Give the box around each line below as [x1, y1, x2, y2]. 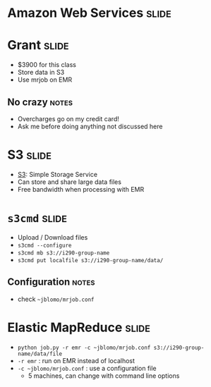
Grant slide [7, 37, 69, 54]
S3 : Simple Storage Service [17, 170, 97, 178]
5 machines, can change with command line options [28, 371, 180, 380]
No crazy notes [7, 96, 73, 108]
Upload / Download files [17, 233, 88, 241]
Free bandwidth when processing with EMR [17, 185, 145, 193]
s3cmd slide [7, 210, 67, 226]
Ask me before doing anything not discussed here [17, 122, 163, 130]
